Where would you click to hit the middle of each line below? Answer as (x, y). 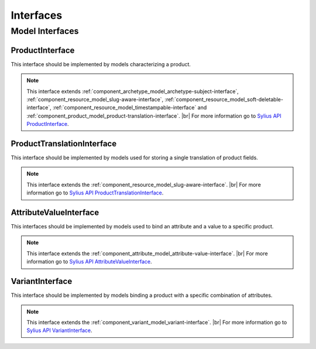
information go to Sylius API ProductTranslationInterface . (95, 193)
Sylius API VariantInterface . (60, 330)
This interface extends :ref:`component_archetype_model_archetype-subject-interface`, (133, 91)
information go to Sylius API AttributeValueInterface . (89, 262)
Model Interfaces (45, 31)
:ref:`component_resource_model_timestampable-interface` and (130, 108)
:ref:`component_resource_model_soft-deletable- (224, 99)
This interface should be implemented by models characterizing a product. (101, 64)
